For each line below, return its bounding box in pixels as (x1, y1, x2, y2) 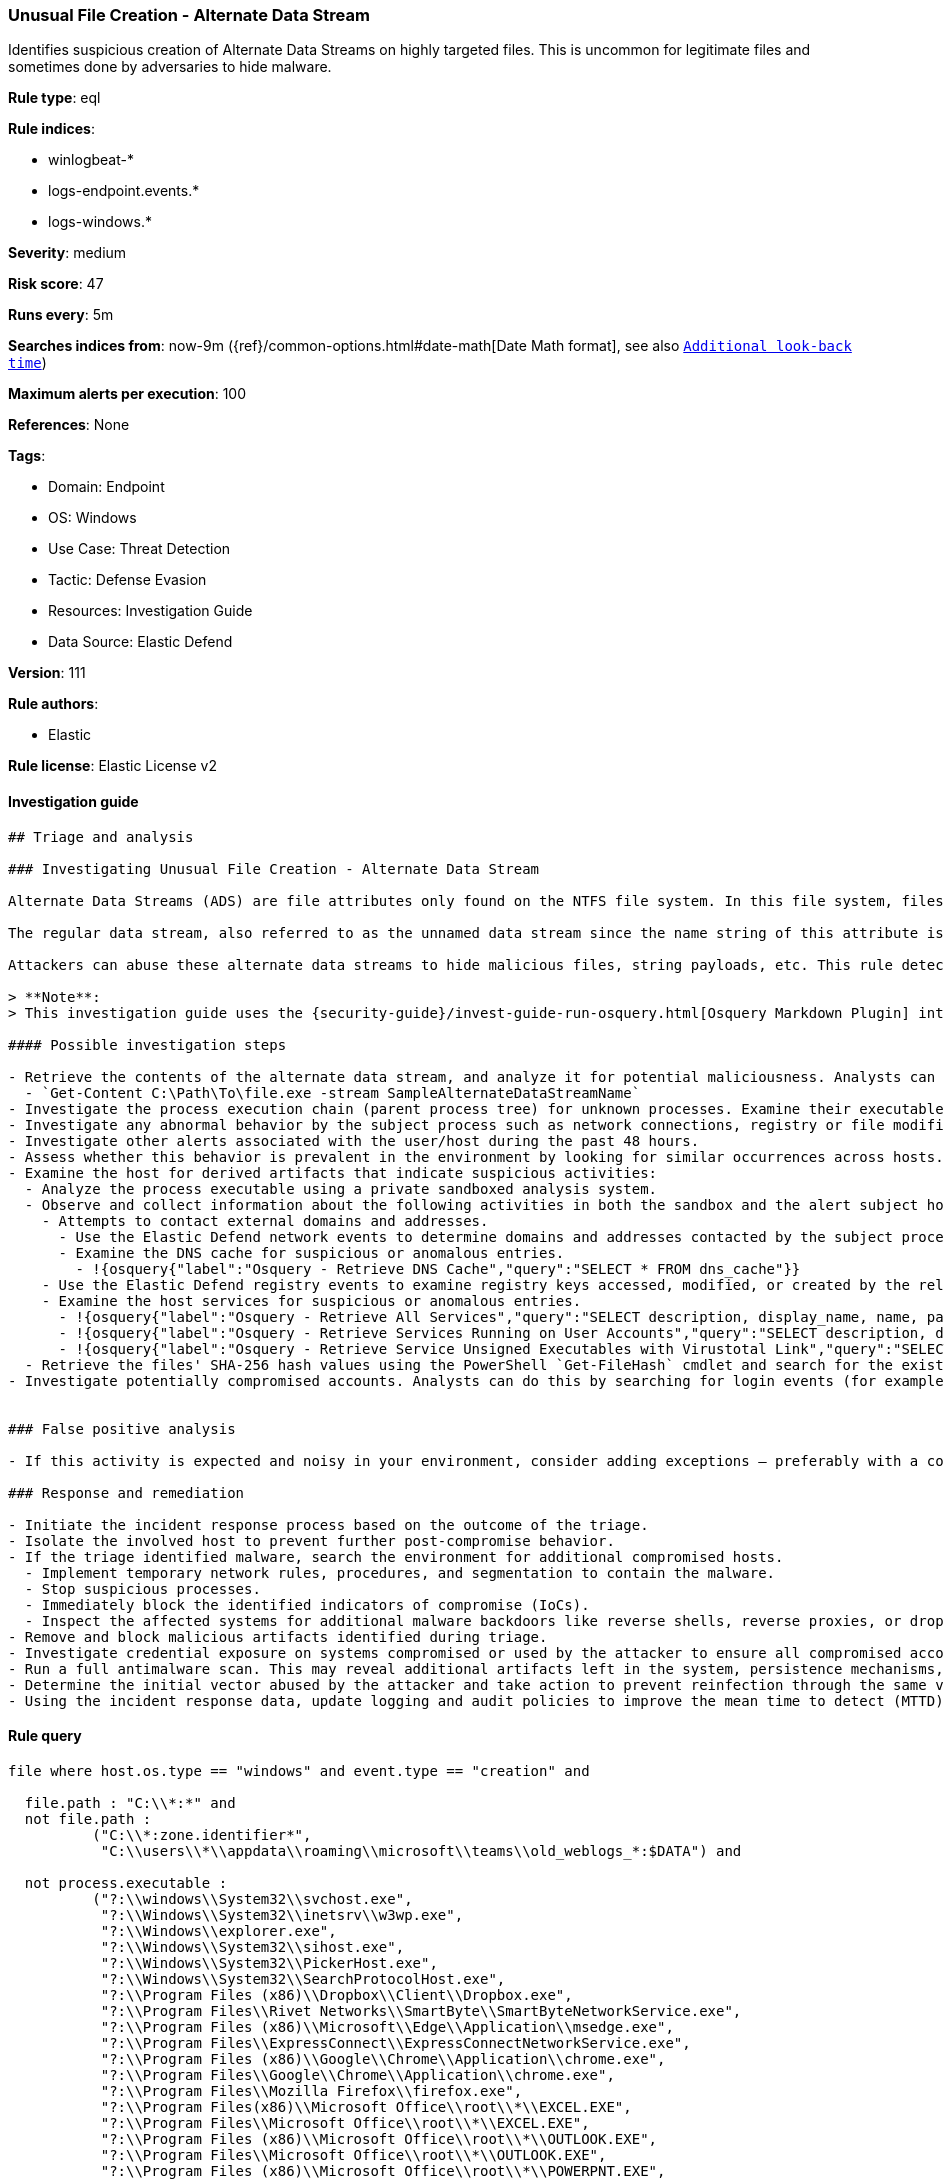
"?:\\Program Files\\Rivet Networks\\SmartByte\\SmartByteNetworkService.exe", (100, 2002, 742, 2019)
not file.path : (24, 1810, 152, 1827)
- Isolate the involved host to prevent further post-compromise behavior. (8, 1532, 615, 1549)
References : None (8, 416, 130, 434)
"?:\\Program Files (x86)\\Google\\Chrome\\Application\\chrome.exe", (100, 2050, 666, 2067)
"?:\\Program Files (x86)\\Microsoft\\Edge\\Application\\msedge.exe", (100, 2018, 674, 2035)
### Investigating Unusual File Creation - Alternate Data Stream (8, 860, 540, 877)
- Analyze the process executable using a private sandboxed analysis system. (24, 1180, 658, 1197)
